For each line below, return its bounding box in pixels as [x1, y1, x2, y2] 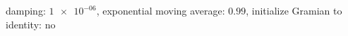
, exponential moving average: [96, 3, 225, 17]
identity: [6, 17, 42, 31]
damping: [6, 3, 46, 17]
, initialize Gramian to [246, 3, 342, 17]
